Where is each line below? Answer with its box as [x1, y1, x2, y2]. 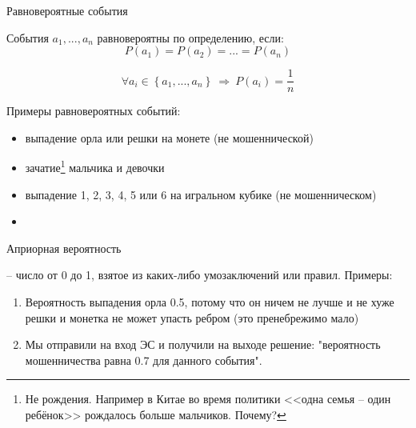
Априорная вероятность [6, 239, 122, 256]
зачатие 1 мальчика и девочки [25, 157, 165, 176]
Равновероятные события [6, 2, 128, 18]
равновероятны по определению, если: [97, 29, 284, 46]
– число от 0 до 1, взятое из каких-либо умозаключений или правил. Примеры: [6, 266, 393, 283]
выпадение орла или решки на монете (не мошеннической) [25, 129, 314, 146]
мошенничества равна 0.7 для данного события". [25, 351, 262, 368]
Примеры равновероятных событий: [6, 102, 181, 119]
